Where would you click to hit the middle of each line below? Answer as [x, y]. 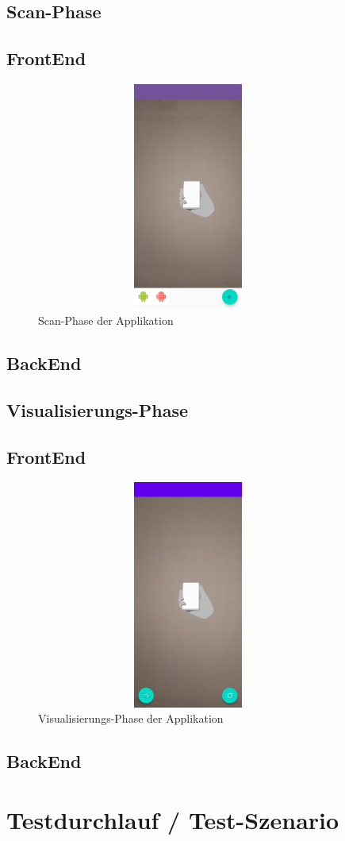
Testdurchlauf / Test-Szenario [173, 820]
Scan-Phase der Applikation [106, 320]
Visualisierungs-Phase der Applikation [131, 718]
